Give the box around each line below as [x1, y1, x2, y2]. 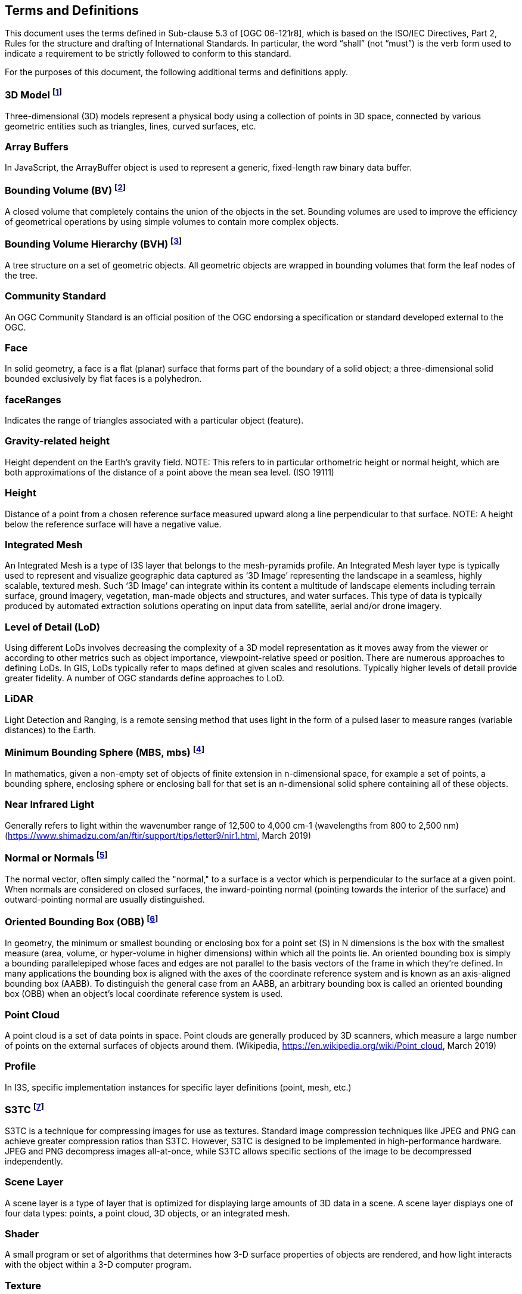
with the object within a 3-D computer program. [5, 1259, 192, 1270]
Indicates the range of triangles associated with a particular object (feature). [5, 415, 304, 426]
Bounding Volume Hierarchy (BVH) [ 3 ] [5, 236, 182, 251]
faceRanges [5, 393, 61, 406]
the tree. [5, 270, 38, 280]
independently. [5, 1156, 63, 1166]
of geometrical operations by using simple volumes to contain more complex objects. [5, 216, 339, 227]
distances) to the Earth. [5, 724, 97, 735]
